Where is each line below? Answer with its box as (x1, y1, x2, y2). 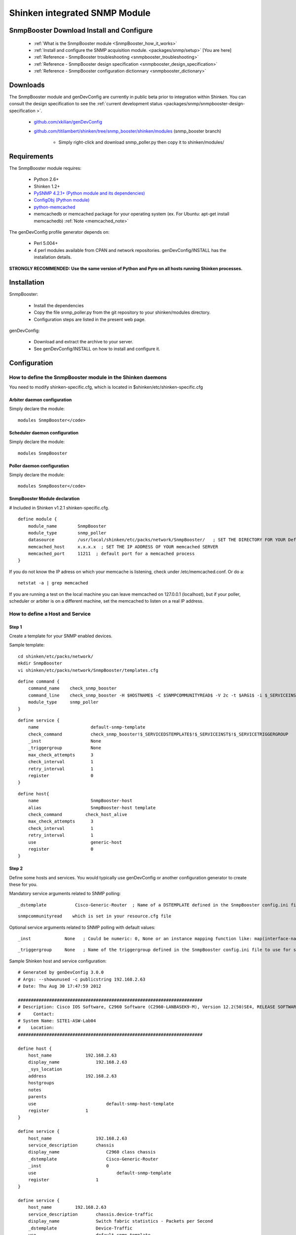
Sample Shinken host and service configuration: (9, 958, 107, 964)
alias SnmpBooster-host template (28, 805, 156, 810)
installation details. (34, 254, 72, 260)
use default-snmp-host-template (28, 1101, 174, 1107)
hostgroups (28, 1080, 55, 1086)
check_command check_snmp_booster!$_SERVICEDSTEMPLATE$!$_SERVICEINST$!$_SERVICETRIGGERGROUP (28, 731, 289, 737)
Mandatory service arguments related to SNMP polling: (9, 891, 121, 897)
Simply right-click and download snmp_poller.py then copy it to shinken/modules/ (58, 139, 224, 145)
